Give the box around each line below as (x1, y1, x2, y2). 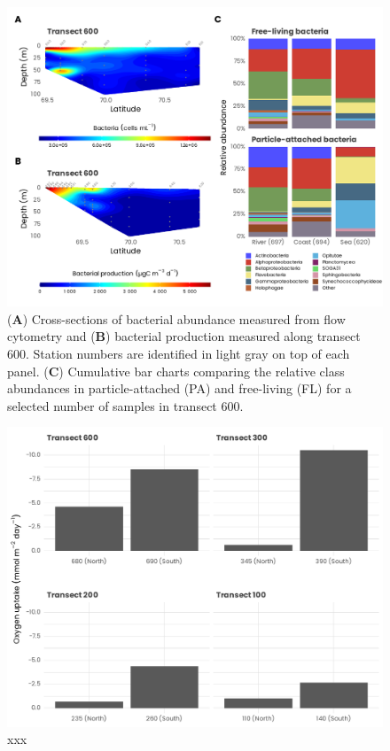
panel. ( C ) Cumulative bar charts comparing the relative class (7, 361, 345, 380)
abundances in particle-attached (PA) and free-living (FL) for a (7, 379, 352, 398)
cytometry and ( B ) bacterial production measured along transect (7, 327, 361, 345)
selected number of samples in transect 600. (7, 396, 244, 414)
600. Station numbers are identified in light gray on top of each (7, 345, 350, 363)
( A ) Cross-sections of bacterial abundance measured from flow (7, 309, 346, 328)
